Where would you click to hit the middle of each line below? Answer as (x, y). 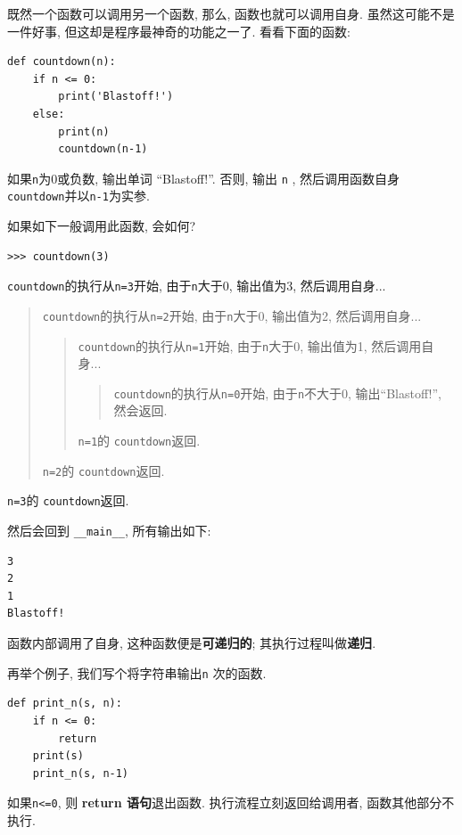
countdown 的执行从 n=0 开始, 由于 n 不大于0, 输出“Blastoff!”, (277, 393)
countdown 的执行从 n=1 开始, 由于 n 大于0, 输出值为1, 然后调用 (250, 345)
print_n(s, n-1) (81, 773)
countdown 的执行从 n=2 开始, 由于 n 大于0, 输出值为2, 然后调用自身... (232, 315)
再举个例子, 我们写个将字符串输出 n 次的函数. (137, 672)
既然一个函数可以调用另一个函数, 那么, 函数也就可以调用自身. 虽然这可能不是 (231, 13)
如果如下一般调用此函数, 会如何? (102, 226)
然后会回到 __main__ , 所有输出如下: (109, 531)
